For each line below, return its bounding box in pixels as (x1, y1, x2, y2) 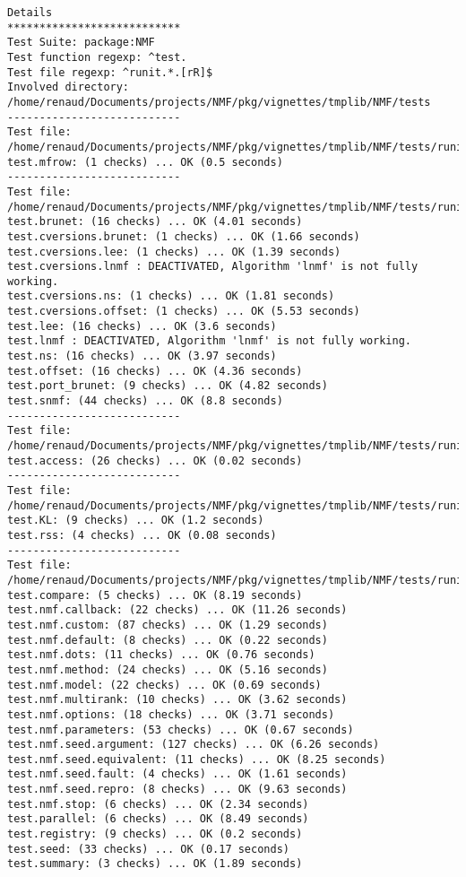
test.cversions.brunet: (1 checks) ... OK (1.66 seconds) (7, 230, 360, 243)
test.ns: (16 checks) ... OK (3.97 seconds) (7, 350, 277, 363)
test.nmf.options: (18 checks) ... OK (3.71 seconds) (7, 708, 335, 721)
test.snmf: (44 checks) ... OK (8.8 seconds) (7, 395, 283, 408)
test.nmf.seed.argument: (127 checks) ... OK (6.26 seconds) (7, 738, 380, 751)
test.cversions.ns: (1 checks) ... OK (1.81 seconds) (7, 290, 335, 303)
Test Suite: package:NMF (7, 36, 155, 49)
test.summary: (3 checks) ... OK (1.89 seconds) (7, 857, 303, 871)
